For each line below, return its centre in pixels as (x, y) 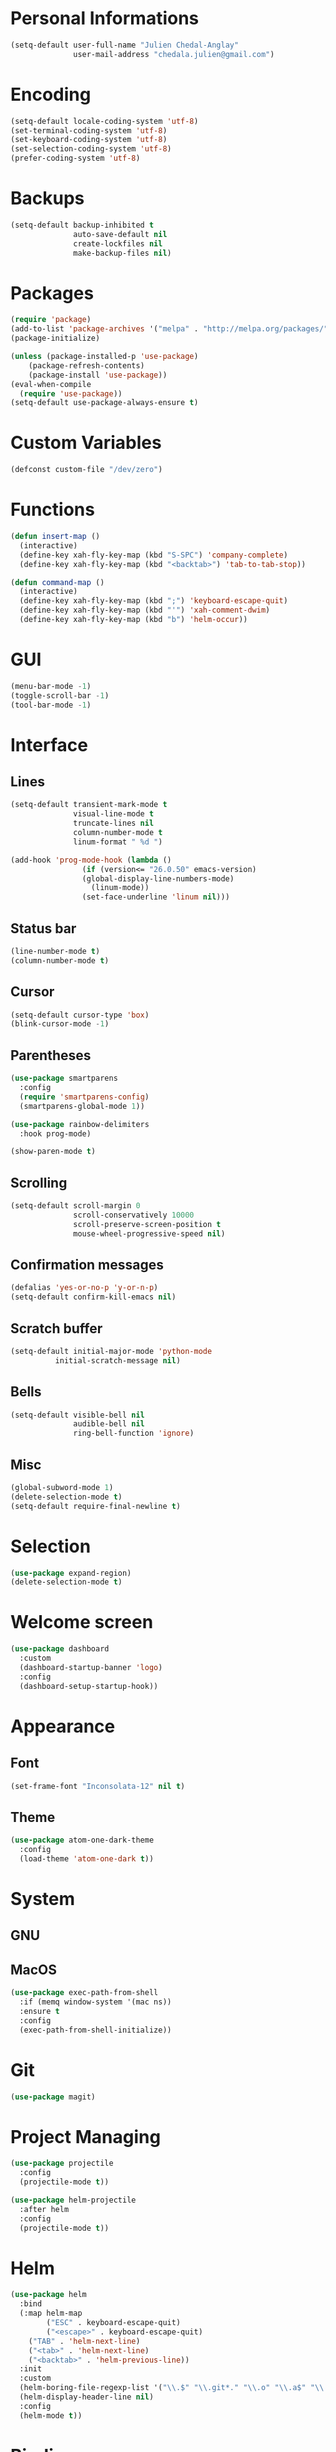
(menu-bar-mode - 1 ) (51, 686)
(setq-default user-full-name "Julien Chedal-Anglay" (125, 45)
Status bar (43, 928)
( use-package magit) (53, 2097)
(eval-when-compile (51, 384)
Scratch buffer (56, 1328)
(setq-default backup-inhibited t (82, 225)
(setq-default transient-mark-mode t (89, 805)
